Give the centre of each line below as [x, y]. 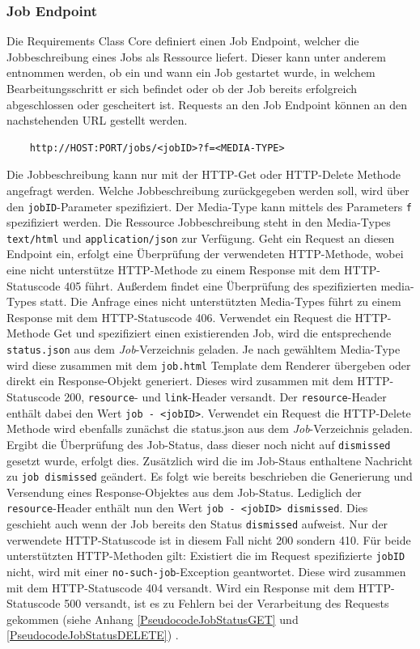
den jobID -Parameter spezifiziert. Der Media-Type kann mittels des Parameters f [209, 206]
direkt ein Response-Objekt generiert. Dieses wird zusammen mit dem [180, 381]
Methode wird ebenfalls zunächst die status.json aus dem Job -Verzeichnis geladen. [210, 428]
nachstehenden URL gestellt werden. [97, 120]
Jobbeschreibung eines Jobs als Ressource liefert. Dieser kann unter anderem [196, 56]
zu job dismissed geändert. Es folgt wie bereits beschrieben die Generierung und [210, 476]
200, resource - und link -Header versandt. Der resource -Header [225, 396]
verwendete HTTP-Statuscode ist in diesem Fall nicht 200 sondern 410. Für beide [209, 539]
